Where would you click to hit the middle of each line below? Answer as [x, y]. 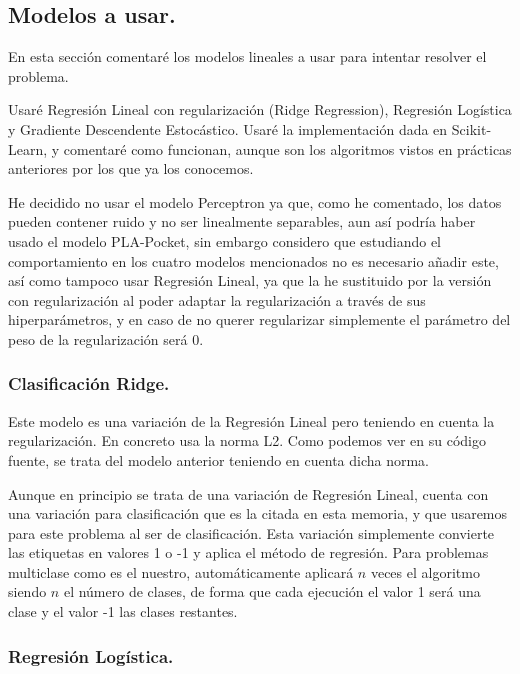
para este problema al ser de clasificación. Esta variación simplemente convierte [251, 532]
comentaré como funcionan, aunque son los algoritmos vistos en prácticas [287, 148]
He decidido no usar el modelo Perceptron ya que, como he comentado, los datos [255, 201]
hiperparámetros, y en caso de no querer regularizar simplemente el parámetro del [259, 319]
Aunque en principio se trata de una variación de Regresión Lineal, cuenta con [248, 493]
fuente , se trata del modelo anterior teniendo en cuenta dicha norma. [219, 459]
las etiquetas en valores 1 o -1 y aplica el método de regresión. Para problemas [248, 552]
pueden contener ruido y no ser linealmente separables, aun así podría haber [242, 221]
